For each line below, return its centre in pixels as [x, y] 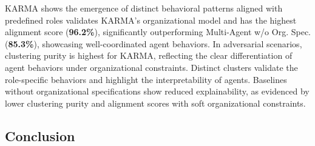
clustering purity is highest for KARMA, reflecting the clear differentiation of [149, 55]
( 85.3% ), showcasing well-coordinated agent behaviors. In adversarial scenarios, [154, 43]
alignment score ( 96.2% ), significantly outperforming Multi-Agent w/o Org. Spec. [158, 32]
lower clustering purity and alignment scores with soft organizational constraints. [155, 103]
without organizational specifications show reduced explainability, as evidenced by [157, 91]
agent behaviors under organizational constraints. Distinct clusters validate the [151, 67]
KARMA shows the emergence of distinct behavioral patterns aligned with [144, 8]
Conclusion [40, 135]
